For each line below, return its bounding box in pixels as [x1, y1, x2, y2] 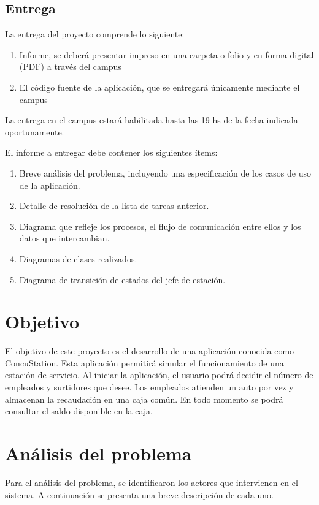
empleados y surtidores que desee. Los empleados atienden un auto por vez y [5, 381, 294, 393]
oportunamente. [5, 125, 64, 138]
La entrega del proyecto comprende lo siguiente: [5, 28, 185, 40]
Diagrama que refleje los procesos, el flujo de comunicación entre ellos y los [19, 219, 301, 232]
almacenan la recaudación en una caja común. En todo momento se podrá [5, 392, 283, 405]
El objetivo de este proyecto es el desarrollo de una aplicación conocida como [5, 344, 294, 357]
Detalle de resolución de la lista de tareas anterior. [19, 199, 209, 212]
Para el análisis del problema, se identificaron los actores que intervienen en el [5, 476, 298, 488]
